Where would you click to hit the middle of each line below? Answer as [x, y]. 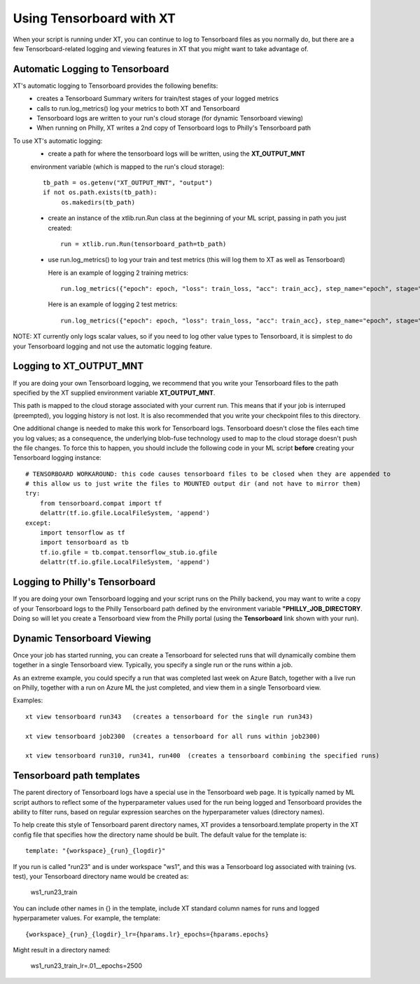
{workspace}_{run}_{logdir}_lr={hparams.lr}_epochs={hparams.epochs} [147, 934]
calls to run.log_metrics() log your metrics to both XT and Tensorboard [138, 108]
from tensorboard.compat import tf [101, 503]
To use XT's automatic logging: [58, 141]
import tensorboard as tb [84, 542]
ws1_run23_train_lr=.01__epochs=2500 [86, 966]
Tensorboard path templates [76, 775]
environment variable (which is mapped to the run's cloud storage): [127, 166]
